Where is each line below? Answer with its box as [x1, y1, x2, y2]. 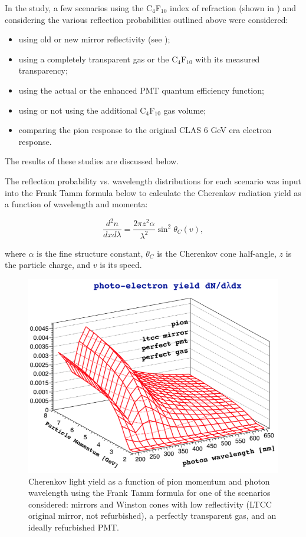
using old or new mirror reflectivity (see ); [18, 33, 170, 45]
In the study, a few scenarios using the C [5, 2, 152, 14]
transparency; [18, 64, 68, 77]
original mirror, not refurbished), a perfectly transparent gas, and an [28, 509, 277, 522]
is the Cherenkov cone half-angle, [157, 247, 277, 259]
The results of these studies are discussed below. [5, 155, 179, 167]
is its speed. [100, 258, 142, 271]
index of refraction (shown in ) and [170, 2, 297, 14]
